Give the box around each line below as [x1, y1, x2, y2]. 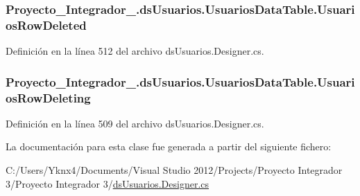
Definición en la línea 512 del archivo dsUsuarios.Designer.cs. [6, 44, 264, 58]
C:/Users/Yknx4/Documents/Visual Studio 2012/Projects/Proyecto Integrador [6, 163, 343, 177]
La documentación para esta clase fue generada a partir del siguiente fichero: [6, 139, 332, 154]
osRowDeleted [6, 16, 87, 33]
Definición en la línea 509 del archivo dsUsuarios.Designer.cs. [6, 116, 264, 130]
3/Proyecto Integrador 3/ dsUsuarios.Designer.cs [6, 176, 209, 190]
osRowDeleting [6, 89, 91, 106]
